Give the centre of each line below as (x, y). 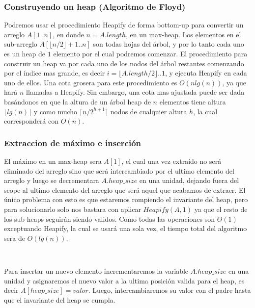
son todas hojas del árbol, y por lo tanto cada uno (169, 44)
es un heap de (25, 53)
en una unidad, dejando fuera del (189, 180)
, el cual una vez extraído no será (171, 161)
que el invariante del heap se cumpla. (60, 299)
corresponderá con (31, 121)
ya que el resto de (221, 209)
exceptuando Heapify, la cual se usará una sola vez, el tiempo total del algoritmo (126, 228)
